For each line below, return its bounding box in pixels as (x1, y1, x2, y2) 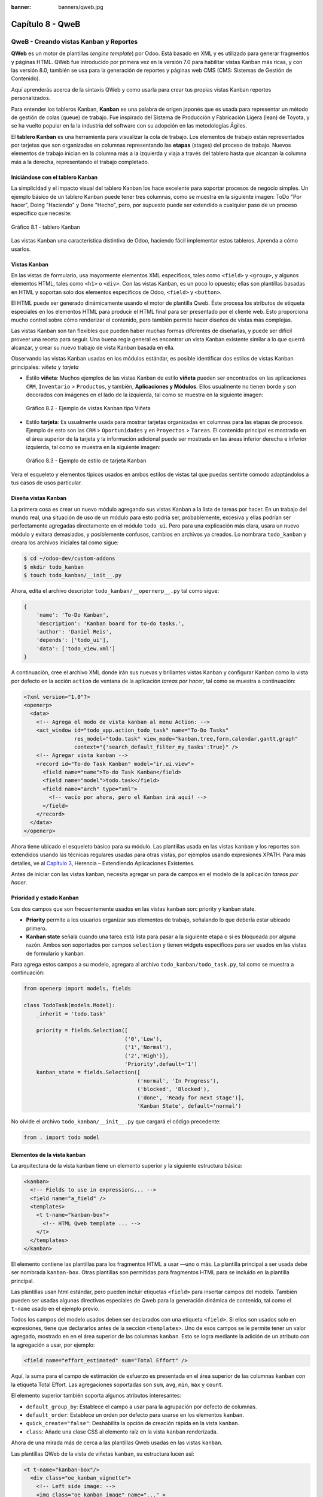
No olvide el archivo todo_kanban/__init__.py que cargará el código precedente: (11, 1117, 221, 1125)
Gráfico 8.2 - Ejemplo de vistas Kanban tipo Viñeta (26, 405, 151, 412)
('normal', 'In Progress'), (137, 1077, 220, 1084)
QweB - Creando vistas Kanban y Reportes (11, 37, 138, 46)
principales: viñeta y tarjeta (11, 363, 79, 371)
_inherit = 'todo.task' (36, 1010, 106, 1017)
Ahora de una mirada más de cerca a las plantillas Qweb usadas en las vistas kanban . (11, 1439, 223, 1446)
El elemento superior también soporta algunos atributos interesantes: (11, 1392, 182, 1399)
